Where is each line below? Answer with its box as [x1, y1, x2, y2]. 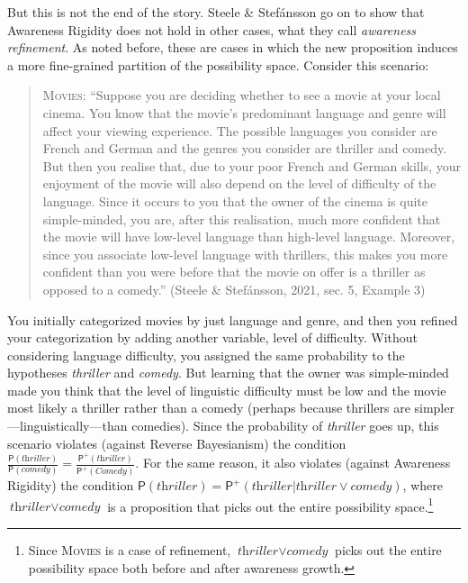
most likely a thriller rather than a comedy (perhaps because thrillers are [7, 398, 410, 417]
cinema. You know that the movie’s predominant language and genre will [42, 103, 446, 122]
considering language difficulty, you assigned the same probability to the [7, 345, 405, 364]
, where [402, 476, 443, 495]
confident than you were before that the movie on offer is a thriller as [42, 262, 426, 281]
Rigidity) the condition [7, 476, 134, 495]
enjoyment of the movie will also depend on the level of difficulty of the [42, 174, 436, 193]
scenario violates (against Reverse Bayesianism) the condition [7, 433, 346, 452]
